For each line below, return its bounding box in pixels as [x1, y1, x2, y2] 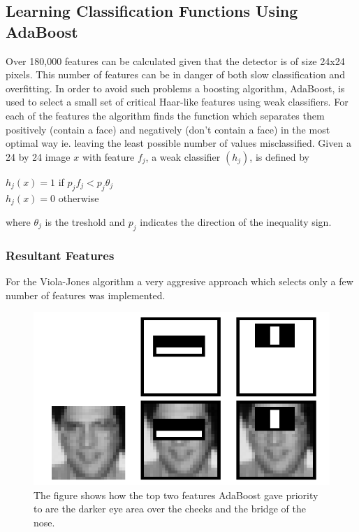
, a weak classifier [145, 149, 221, 164]
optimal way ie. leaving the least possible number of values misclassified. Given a [6, 136, 351, 150]
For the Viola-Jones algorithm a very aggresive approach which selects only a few [6, 274, 353, 289]
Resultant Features [6, 246, 115, 264]
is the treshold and [45, 215, 126, 229]
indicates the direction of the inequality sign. [140, 215, 332, 229]
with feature [82, 149, 135, 164]
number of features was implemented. [6, 287, 166, 302]
